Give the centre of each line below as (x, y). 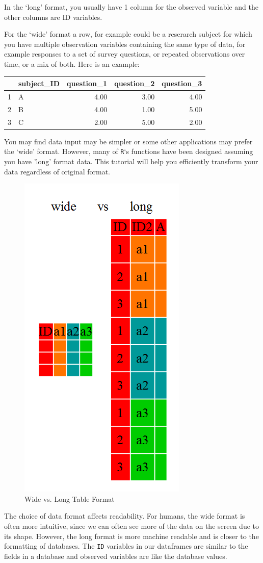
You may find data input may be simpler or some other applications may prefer (128, 141)
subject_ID (39, 83)
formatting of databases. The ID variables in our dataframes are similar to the (126, 546)
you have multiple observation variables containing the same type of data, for (125, 44)
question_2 (135, 83)
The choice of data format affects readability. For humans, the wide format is (125, 516)
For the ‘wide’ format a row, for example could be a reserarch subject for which (128, 34)
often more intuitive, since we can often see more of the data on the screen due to (131, 526)
